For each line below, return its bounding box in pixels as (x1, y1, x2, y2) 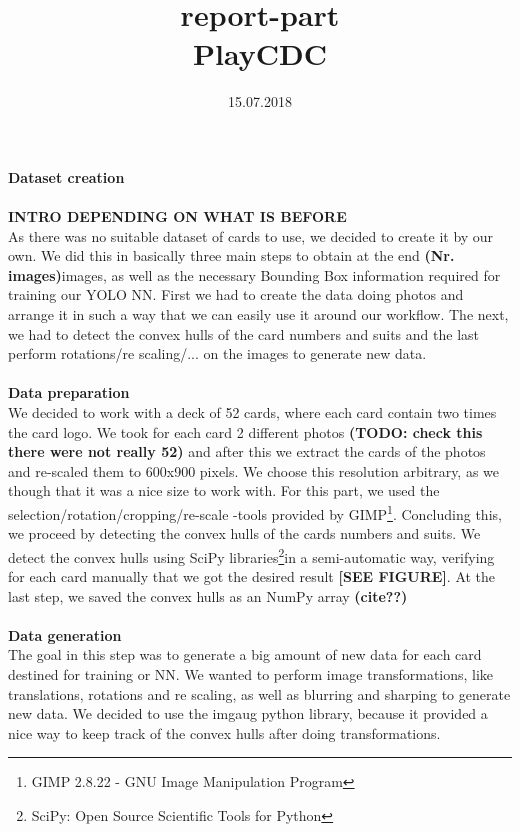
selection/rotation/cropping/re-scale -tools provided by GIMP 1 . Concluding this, (8, 501, 502, 524)
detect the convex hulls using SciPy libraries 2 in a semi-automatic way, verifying (8, 543, 495, 567)
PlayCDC (193, 33, 327, 74)
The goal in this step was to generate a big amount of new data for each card (8, 644, 482, 665)
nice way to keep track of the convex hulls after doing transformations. (8, 722, 441, 743)
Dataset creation (8, 166, 125, 187)
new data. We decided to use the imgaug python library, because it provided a (8, 703, 488, 724)
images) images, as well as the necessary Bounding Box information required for (8, 264, 501, 285)
